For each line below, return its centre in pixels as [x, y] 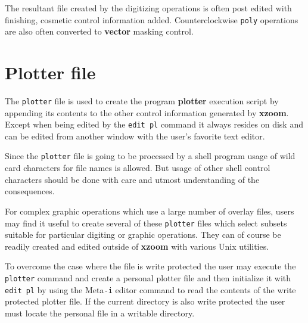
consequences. [30, 191]
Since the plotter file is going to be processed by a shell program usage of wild [150, 156]
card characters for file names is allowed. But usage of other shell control [138, 168]
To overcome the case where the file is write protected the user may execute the [150, 266]
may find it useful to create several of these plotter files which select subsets [146, 223]
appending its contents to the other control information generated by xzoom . [147, 112]
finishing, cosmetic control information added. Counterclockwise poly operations [152, 19]
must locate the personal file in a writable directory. [100, 313]
